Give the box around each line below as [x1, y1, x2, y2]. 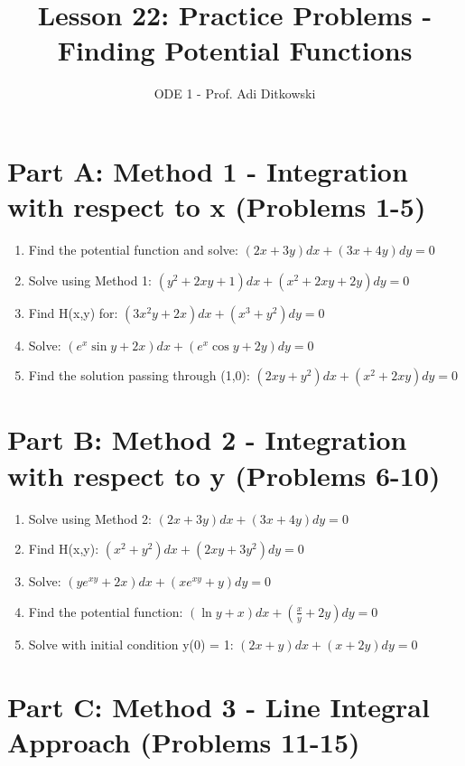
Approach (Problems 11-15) [7, 723, 360, 760]
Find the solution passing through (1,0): [28, 366, 250, 385]
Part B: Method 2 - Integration [7, 421, 407, 458]
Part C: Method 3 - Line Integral [7, 687, 430, 724]
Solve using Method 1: [28, 270, 153, 289]
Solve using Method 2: [28, 509, 153, 528]
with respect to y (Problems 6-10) [7, 456, 441, 493]
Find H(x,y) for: [28, 303, 118, 322]
